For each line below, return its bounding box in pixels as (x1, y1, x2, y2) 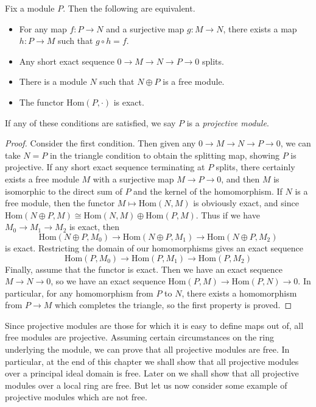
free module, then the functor (5, 196, 115, 209)
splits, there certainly (216, 160, 295, 173)
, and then (221, 172, 260, 185)
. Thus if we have (195, 208, 260, 221)
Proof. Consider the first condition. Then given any (5, 137, 196, 149)
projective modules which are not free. (5, 391, 147, 403)
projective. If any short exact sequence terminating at (5, 160, 205, 173)
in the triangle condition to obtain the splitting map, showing (49, 148, 279, 161)
